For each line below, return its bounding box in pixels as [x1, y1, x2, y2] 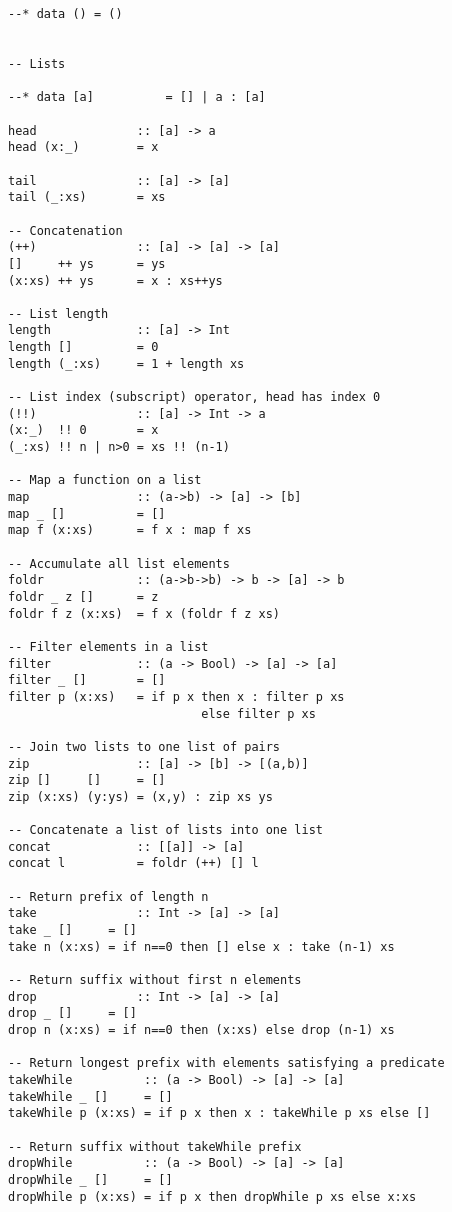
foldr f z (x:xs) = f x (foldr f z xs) [8, 606, 281, 621]
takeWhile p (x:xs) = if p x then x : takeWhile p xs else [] [8, 1106, 431, 1121]
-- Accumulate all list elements [8, 556, 230, 571]
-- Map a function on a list [8, 473, 202, 488]
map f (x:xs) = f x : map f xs [8, 523, 252, 538]
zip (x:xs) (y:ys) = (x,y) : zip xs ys [8, 789, 273, 804]
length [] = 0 [8, 340, 159, 355]
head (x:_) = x [8, 140, 159, 155]
